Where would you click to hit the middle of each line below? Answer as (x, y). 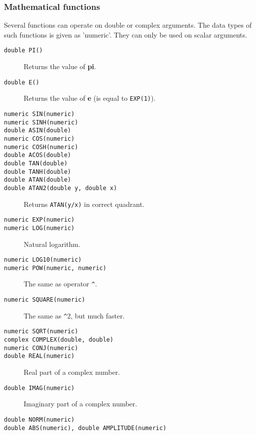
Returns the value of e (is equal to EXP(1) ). (90, 98)
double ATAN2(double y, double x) (61, 188)
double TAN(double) (36, 163)
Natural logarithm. (52, 244)
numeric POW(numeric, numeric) (55, 268)
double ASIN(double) (38, 131)
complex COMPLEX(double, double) (59, 340)
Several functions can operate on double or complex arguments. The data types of (128, 25)
